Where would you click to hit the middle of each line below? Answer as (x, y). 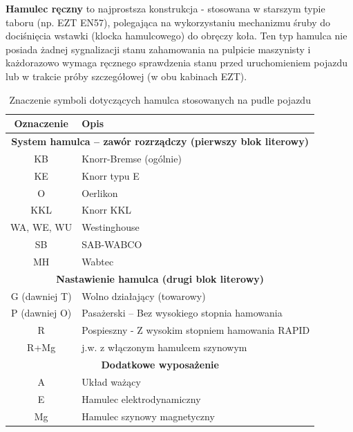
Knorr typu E (111, 175)
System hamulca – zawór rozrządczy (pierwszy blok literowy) (160, 141)
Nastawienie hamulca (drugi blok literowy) (160, 278)
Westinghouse (111, 227)
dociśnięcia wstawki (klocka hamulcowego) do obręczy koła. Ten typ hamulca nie (176, 36)
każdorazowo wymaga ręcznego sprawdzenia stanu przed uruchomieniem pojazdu (176, 63)
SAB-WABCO (112, 244)
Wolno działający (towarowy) (144, 295)
